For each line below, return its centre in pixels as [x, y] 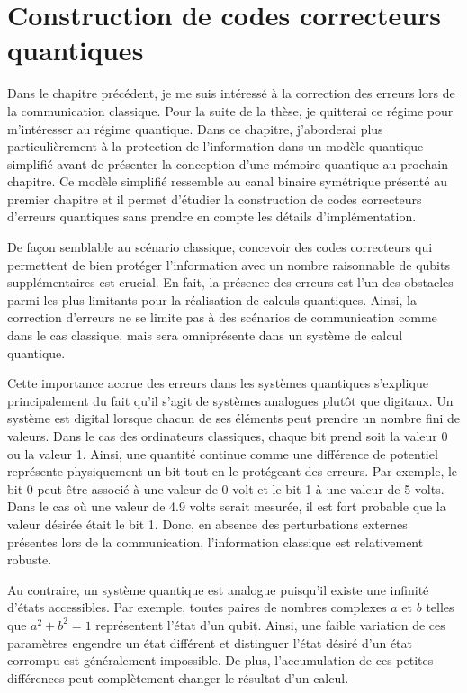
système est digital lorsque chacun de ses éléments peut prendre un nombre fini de [234, 418]
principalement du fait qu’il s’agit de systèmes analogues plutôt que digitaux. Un [230, 400]
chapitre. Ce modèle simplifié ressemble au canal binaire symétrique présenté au [227, 181]
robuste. [30, 559]
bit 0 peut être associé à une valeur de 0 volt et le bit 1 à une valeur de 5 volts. [226, 488]
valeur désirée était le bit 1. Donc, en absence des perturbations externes [207, 523]
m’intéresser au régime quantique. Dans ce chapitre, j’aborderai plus [195, 128]
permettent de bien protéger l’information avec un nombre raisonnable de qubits [229, 264]
